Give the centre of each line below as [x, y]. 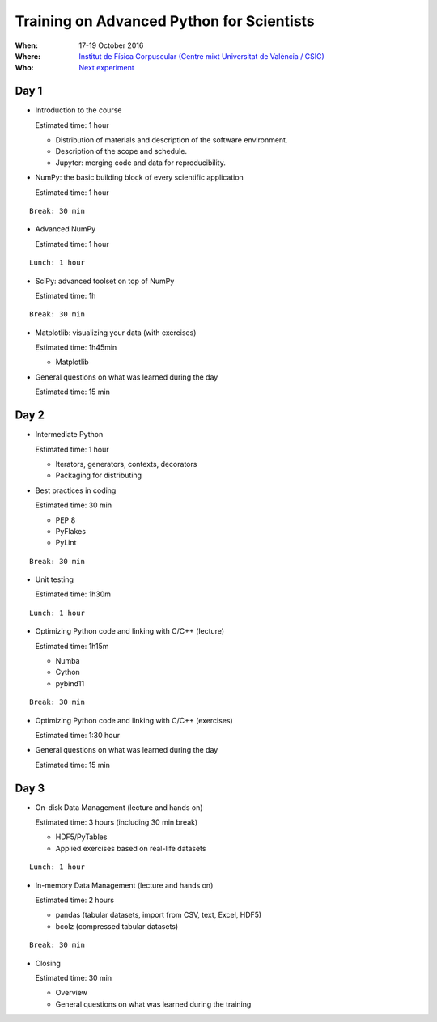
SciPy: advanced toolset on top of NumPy [105, 281]
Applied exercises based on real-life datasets [131, 848]
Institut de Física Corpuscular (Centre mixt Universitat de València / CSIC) [202, 56]
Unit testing [55, 579]
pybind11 [70, 683]
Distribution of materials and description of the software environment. [172, 140]
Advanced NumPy [66, 229]
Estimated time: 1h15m [72, 646]
